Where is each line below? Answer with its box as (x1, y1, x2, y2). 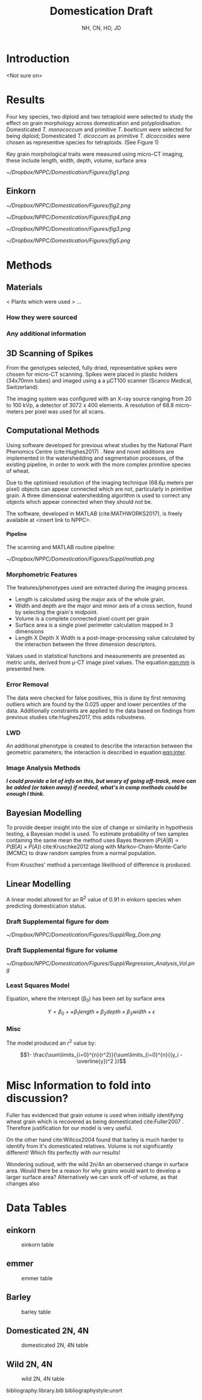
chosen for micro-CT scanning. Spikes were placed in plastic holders (6, 370, 178, 378)
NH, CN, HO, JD (81, 24, 122, 31)
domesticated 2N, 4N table (21, 1341, 89, 1349)
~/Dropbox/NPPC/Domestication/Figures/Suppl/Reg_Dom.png (6, 931, 161, 938)
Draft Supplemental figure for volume (6, 946, 118, 954)
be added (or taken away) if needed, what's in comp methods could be (6, 784, 188, 791)
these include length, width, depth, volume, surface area (6, 156, 147, 164)
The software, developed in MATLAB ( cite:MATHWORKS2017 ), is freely (6, 509, 183, 517)
